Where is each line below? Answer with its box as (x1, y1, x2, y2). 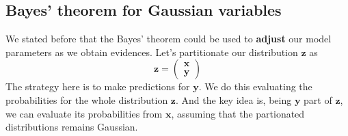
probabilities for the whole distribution (5, 92, 168, 107)
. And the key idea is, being (175, 92, 292, 107)
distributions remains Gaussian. (5, 120, 138, 134)
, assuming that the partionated (171, 106, 305, 120)
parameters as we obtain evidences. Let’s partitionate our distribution (5, 44, 298, 59)
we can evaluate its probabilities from (5, 106, 163, 120)
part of (304, 92, 332, 107)
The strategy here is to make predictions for (5, 79, 190, 94)
